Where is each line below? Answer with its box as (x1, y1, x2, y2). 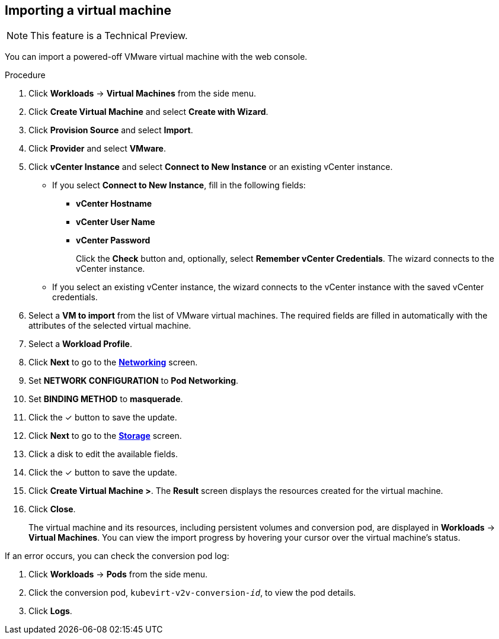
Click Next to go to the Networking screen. (28, 357, 198, 368)
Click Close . (28, 504, 76, 515)
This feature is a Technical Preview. (30, 30, 188, 42)
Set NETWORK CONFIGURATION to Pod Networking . (28, 375, 239, 386)
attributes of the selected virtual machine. (28, 320, 191, 331)
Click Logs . (28, 606, 72, 616)
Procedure (5, 70, 46, 81)
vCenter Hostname (76, 198, 152, 209)
